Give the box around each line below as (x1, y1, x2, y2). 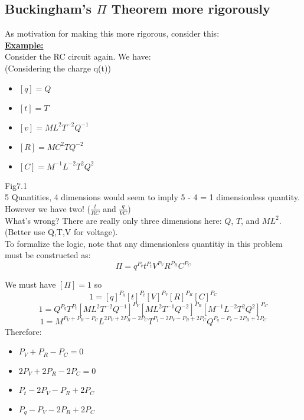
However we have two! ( (5, 202, 91, 214)
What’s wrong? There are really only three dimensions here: (5, 214, 222, 226)
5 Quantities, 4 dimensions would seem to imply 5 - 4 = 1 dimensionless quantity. (5, 191, 300, 203)
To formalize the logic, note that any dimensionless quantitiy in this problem (5, 237, 283, 249)
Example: (5, 38, 44, 51)
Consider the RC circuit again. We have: (5, 50, 151, 63)
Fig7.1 (5, 179, 27, 191)
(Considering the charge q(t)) (5, 61, 111, 74)
